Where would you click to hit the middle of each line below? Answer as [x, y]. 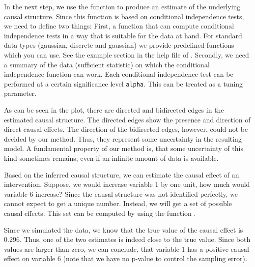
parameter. [20, 93]
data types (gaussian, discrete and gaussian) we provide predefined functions [119, 45]
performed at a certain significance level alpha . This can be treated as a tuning [124, 83]
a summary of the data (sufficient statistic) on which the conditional [107, 64]
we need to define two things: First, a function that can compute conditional [119, 26]
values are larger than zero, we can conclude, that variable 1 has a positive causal [127, 249]
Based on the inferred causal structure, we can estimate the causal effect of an [122, 174]
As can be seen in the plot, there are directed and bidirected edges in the [114, 110]
